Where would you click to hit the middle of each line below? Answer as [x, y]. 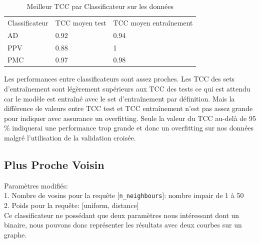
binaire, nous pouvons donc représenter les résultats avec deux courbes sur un [123, 225]
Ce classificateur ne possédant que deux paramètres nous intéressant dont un [122, 215]
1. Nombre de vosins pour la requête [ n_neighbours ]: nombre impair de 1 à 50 [124, 195]
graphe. [15, 234]
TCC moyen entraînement [153, 22]
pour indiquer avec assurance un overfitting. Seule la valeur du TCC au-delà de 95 [130, 118]
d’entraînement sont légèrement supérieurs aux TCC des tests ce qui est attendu [127, 89]
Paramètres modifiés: [36, 185]
